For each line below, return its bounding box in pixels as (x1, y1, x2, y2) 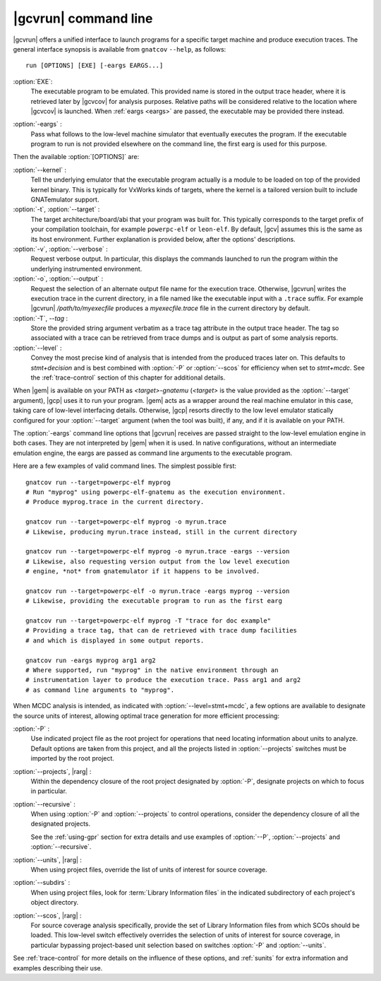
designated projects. (30, 820, 91, 828)
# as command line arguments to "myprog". (25, 686, 175, 694)
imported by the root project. (30, 754, 114, 763)
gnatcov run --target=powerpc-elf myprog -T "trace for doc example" (25, 617, 272, 625)
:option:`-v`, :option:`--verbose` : (13, 245, 109, 253)
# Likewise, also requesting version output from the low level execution (25, 557, 290, 565)
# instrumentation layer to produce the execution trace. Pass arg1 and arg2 (25, 676, 301, 684)
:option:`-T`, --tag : (13, 314, 68, 322)
